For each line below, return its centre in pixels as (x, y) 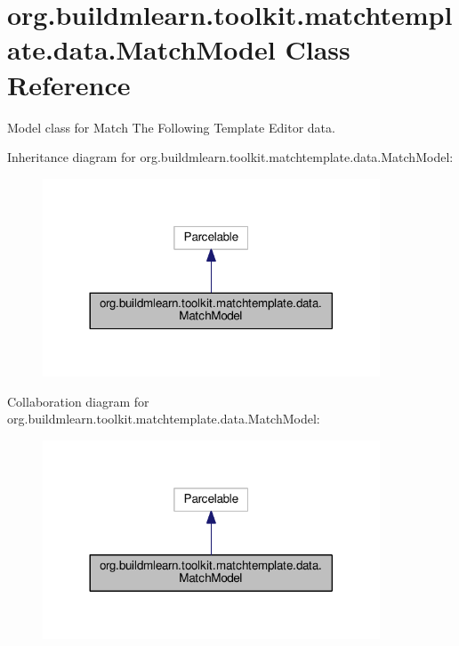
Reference (69, 84)
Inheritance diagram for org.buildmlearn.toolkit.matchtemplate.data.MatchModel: (230, 157)
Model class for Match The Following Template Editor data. (171, 127)
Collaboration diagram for (78, 401)
